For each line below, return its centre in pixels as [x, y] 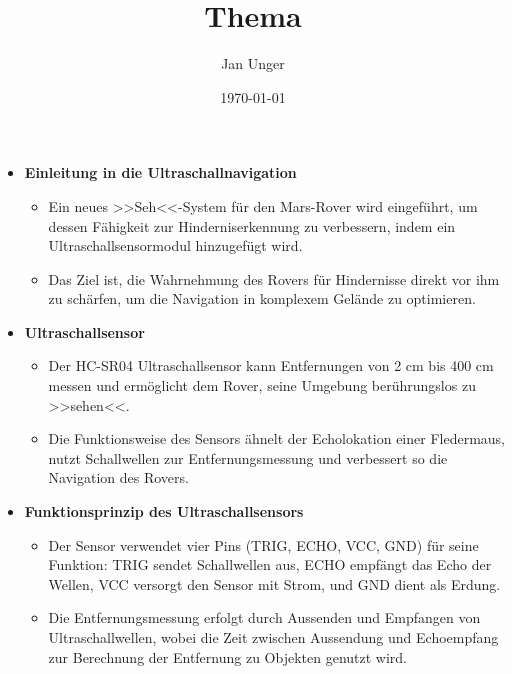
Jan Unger [253, 63]
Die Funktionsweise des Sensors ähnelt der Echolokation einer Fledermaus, [276, 438]
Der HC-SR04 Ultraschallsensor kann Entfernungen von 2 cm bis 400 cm [271, 365]
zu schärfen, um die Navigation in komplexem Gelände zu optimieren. [262, 298]
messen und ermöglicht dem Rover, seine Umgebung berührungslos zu [262, 385]
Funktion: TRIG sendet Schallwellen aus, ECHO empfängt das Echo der [270, 564]
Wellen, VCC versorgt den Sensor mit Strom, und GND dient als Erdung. [274, 583]
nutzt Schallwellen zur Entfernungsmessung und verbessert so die [248, 457]
